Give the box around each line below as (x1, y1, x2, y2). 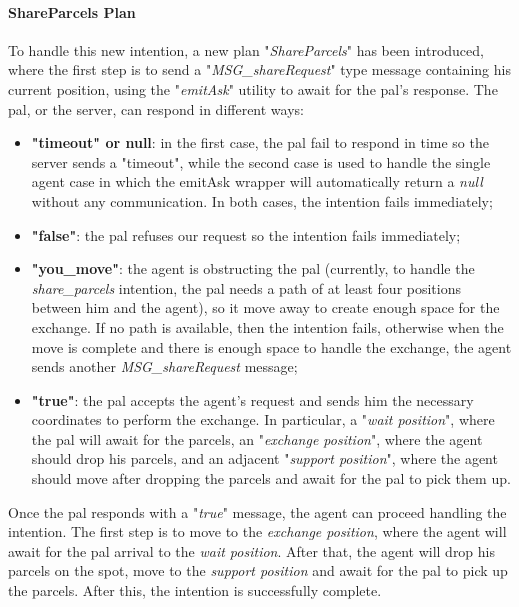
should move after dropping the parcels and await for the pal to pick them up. (31, 468, 511, 489)
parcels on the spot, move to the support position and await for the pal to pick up (8, 560, 508, 581)
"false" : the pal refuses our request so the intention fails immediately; (31, 224, 461, 245)
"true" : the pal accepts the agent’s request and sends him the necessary (31, 389, 474, 410)
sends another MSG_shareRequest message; (31, 356, 298, 377)
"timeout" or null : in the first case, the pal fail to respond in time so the (31, 132, 489, 153)
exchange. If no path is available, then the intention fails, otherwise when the (31, 316, 504, 337)
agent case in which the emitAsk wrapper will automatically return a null (31, 171, 483, 192)
